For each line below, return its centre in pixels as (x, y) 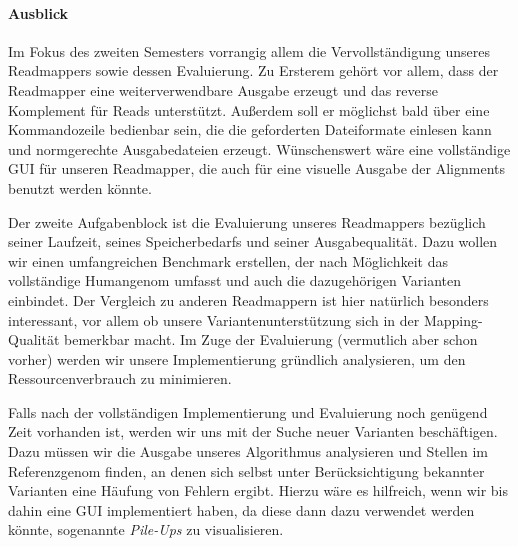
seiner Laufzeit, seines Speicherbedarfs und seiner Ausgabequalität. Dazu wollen (253, 241)
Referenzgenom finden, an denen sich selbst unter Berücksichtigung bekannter (246, 470)
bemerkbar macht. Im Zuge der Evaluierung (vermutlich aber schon (271, 339)
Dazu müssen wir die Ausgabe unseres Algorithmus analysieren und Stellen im (248, 451)
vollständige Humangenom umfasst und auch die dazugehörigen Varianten (235, 280)
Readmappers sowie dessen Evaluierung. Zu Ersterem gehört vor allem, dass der (253, 70)
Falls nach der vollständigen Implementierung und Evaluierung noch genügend (248, 411)
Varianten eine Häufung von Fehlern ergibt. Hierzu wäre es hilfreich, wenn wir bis (258, 490)
